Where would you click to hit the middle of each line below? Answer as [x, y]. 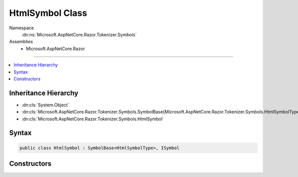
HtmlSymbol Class [48, 13]
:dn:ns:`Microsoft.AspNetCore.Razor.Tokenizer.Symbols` [79, 34]
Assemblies [21, 42]
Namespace [22, 28]
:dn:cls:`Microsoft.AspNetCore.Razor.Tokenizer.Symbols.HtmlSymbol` [93, 119]
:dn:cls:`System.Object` [45, 105]
